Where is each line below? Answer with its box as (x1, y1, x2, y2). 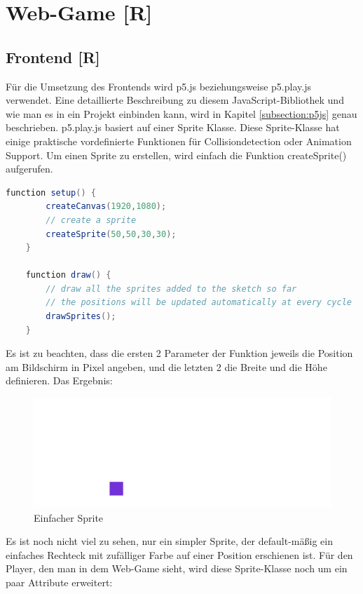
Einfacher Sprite (34, 510, 104, 525)
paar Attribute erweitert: (6, 575, 113, 589)
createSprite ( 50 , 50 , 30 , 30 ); (46, 229, 177, 239)
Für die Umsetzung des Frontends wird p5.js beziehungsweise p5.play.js (6, 79, 311, 93)
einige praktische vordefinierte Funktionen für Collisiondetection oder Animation (6, 133, 352, 148)
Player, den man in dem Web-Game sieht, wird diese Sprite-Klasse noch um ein (6, 561, 348, 576)
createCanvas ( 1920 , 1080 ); (46, 201, 167, 212)
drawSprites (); (46, 311, 116, 322)
